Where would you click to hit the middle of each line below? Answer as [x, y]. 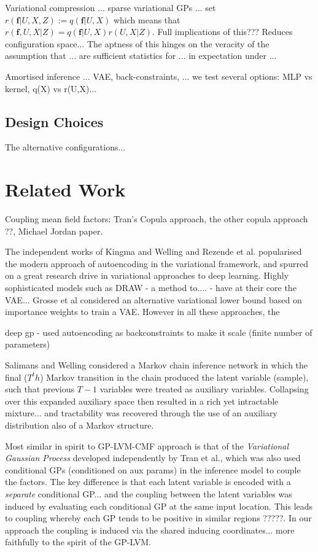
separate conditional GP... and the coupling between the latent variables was [149, 493]
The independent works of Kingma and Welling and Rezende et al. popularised [153, 251]
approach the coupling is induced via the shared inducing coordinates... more [150, 530]
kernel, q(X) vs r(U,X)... [51, 88]
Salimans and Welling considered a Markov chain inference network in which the [157, 365]
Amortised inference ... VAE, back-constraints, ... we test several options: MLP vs [159, 76]
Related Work [65, 189]
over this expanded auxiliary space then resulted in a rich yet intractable [142, 401]
